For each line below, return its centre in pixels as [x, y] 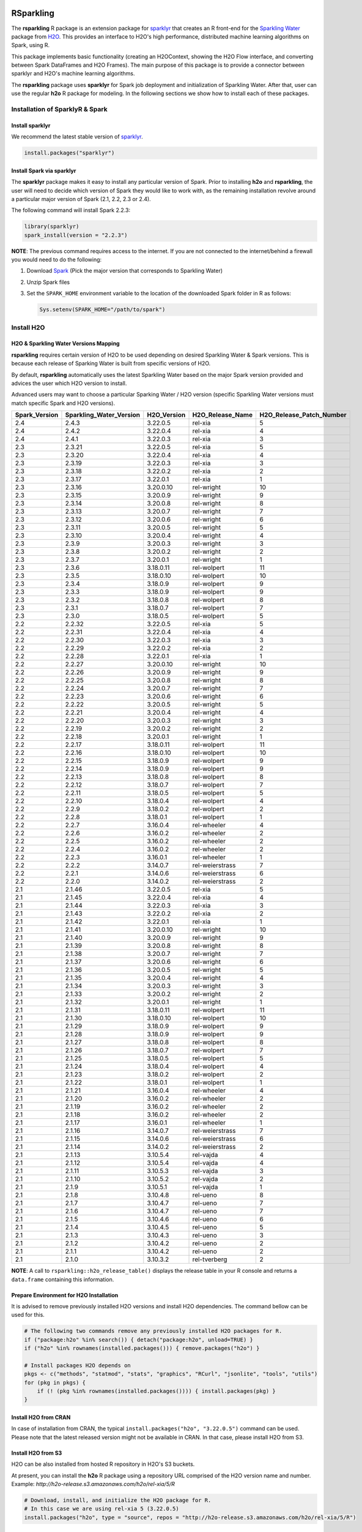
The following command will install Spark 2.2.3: [71, 210]
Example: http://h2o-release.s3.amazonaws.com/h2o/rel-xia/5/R [93, 1484]
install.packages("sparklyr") [69, 153]
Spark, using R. [31, 45]
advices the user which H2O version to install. [69, 383]
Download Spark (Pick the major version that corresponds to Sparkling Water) [125, 271]
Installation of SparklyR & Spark [59, 109]
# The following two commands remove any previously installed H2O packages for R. [153, 1331]
